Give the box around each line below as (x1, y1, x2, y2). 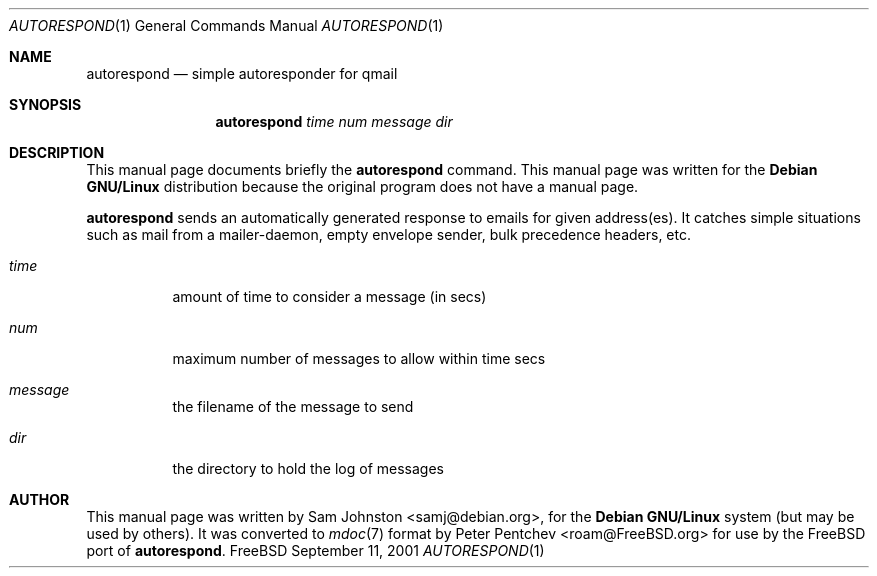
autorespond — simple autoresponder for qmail (86, 65, 398, 82)
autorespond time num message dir (215, 113, 453, 130)
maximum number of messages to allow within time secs (172, 350, 546, 367)
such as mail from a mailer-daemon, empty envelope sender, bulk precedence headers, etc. (86, 226, 692, 243)
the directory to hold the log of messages (172, 460, 444, 477)
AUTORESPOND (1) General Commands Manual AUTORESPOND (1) (9, 17, 444, 34)
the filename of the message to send (172, 398, 414, 415)
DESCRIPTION (9, 144, 105, 161)
